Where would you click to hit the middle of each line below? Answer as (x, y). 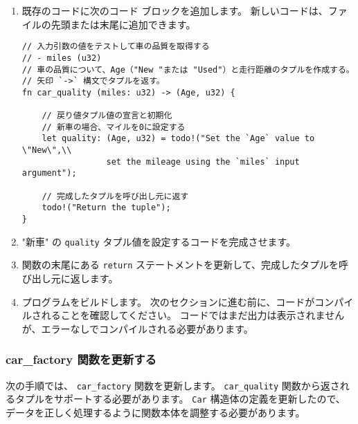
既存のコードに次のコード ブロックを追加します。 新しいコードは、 (175, 10)
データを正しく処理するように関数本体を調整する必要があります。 (155, 412)
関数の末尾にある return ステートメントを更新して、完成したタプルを (180, 265)
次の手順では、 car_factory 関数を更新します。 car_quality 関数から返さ (173, 385)
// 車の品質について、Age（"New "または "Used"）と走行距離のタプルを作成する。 (188, 70)
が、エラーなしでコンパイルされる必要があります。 (137, 328)
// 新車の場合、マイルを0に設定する (114, 127)
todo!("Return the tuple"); (106, 208)
